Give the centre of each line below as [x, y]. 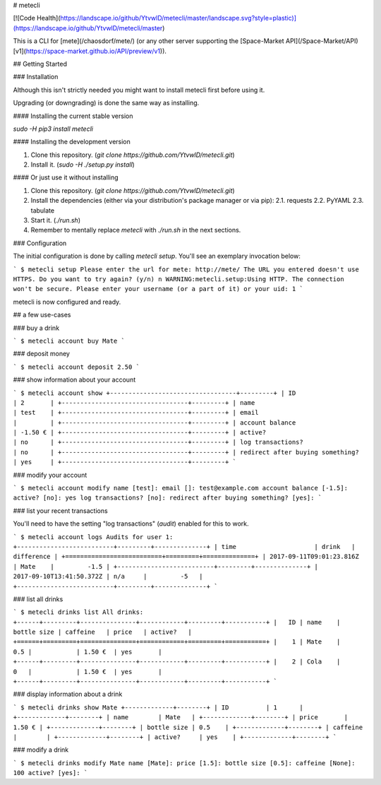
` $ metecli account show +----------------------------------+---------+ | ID [155, 393]
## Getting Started [40, 64]
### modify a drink [41, 750]
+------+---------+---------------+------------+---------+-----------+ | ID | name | [177, 622]
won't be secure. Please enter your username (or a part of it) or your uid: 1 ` [158, 289]
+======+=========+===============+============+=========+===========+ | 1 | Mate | [177, 642]
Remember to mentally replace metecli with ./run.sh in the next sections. [136, 230]
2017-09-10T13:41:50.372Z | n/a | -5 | [108, 577]
